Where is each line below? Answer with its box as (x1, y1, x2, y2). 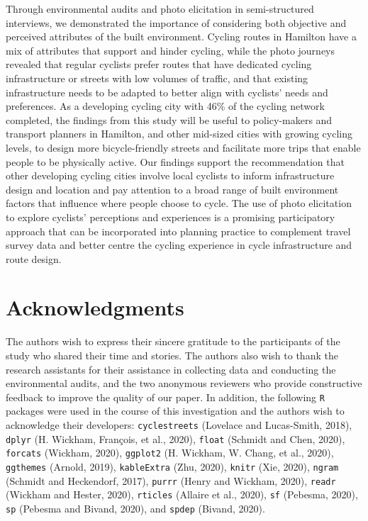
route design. (6, 251, 62, 266)
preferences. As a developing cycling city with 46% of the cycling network (6, 99, 325, 113)
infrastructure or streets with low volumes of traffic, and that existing (6, 70, 308, 85)
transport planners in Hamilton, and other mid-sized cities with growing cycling (6, 126, 352, 141)
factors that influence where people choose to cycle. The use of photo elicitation (6, 196, 352, 211)
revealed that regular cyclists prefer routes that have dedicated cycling (6, 57, 312, 72)
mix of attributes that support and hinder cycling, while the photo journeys (6, 43, 335, 57)
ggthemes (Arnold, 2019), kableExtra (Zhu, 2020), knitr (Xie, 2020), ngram (6, 459, 339, 474)
